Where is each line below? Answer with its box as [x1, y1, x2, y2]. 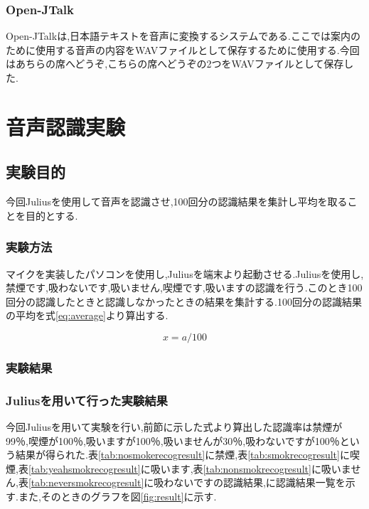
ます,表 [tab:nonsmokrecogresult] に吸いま [170, 461, 351, 476]
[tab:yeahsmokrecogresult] [28, 461, 141, 476]
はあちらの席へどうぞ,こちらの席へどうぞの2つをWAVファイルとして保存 [6, 56, 344, 71]
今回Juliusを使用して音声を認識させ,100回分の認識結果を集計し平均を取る [6, 194, 348, 209]
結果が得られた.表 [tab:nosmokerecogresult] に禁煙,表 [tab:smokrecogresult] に [15, 447, 350, 462]
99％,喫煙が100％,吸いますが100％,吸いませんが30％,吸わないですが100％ [6, 433, 340, 448]
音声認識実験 [6, 112, 126, 141]
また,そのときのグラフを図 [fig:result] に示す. [18, 488, 217, 503]
